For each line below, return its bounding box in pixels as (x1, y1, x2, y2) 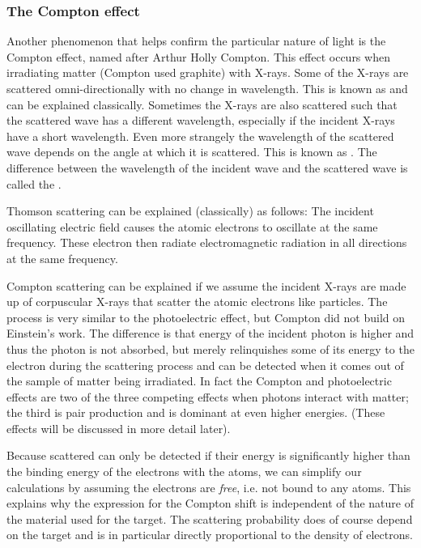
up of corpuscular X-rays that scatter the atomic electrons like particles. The (6, 293, 388, 310)
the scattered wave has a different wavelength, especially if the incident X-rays (6, 112, 395, 129)
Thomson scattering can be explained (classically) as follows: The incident (6, 202, 374, 219)
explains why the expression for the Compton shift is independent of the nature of (6, 495, 414, 512)
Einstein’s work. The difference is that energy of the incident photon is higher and (6, 325, 415, 342)
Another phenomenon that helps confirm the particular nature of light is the (6, 32, 386, 49)
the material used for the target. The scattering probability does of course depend (6, 510, 413, 527)
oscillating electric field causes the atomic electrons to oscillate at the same (6, 218, 378, 235)
